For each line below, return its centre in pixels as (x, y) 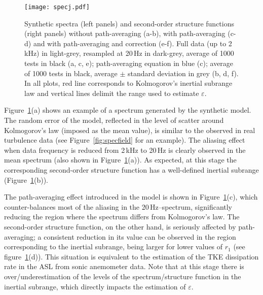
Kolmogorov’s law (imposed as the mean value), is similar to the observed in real (130, 130)
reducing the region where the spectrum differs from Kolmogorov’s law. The (122, 217)
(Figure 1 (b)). (26, 179)
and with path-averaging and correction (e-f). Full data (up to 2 (133, 43)
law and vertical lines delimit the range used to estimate (112, 93)
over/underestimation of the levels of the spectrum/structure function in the (123, 276)
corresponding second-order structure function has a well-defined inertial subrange (131, 169)
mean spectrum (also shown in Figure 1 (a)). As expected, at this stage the (120, 160)
